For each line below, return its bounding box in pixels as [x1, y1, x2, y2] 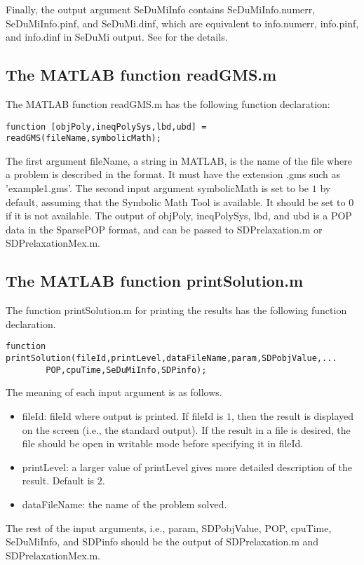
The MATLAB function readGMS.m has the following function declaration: [6, 96, 330, 111]
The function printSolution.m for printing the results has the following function [6, 303, 347, 318]
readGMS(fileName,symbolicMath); [6, 133, 161, 144]
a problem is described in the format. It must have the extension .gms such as [6, 167, 340, 182]
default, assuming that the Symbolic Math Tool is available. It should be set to [6, 194, 346, 209]
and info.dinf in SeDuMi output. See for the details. [6, 29, 228, 44]
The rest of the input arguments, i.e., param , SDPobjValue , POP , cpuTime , [6, 520, 332, 535]
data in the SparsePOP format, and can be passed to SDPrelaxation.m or [6, 222, 323, 236]
